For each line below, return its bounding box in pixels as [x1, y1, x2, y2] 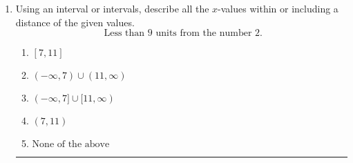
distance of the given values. [15, 15, 135, 29]
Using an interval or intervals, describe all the [15, 1, 209, 15]
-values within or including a [218, 1, 338, 15]
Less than [104, 28, 145, 39]
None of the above [32, 140, 110, 150]
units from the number [155, 28, 252, 39]
